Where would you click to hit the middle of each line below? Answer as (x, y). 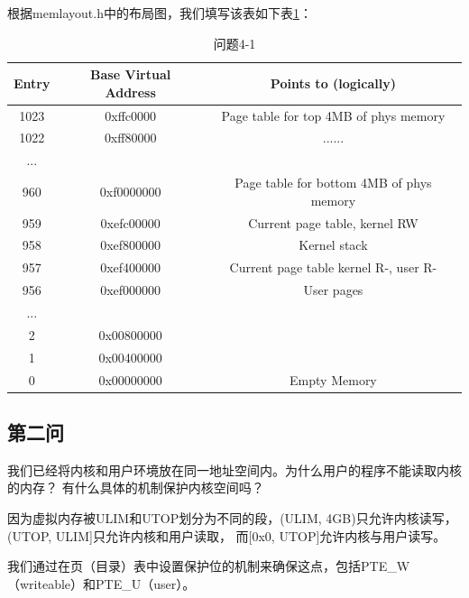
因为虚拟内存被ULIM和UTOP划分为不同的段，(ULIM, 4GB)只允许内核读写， (232, 517)
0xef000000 (131, 290)
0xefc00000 (130, 222)
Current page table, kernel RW (333, 222)
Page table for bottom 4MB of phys (333, 183)
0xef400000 (131, 267)
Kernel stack (333, 245)
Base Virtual (131, 74)
